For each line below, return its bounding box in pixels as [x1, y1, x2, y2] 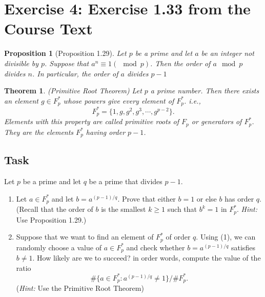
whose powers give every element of [63, 95, 174, 106]
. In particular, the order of [32, 68, 118, 78]
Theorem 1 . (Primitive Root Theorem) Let [4, 85, 142, 96]
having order [86, 126, 126, 137]
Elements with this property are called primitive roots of [4, 116, 179, 127]
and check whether [126, 242, 185, 252]
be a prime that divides [89, 176, 162, 187]
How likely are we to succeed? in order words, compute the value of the [37, 252, 261, 263]
